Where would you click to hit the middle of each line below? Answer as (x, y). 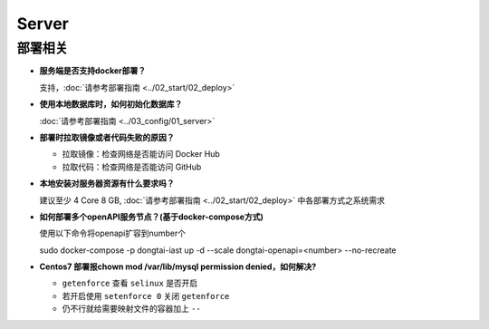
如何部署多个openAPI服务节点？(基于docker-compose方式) (152, 217)
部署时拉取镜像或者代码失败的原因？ (107, 137)
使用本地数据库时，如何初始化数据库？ (111, 104)
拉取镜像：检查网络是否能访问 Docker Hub (141, 154)
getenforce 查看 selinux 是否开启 (130, 283)
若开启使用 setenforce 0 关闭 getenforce (146, 295)
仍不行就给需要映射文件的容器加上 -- (131, 309)
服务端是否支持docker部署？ (93, 71)
